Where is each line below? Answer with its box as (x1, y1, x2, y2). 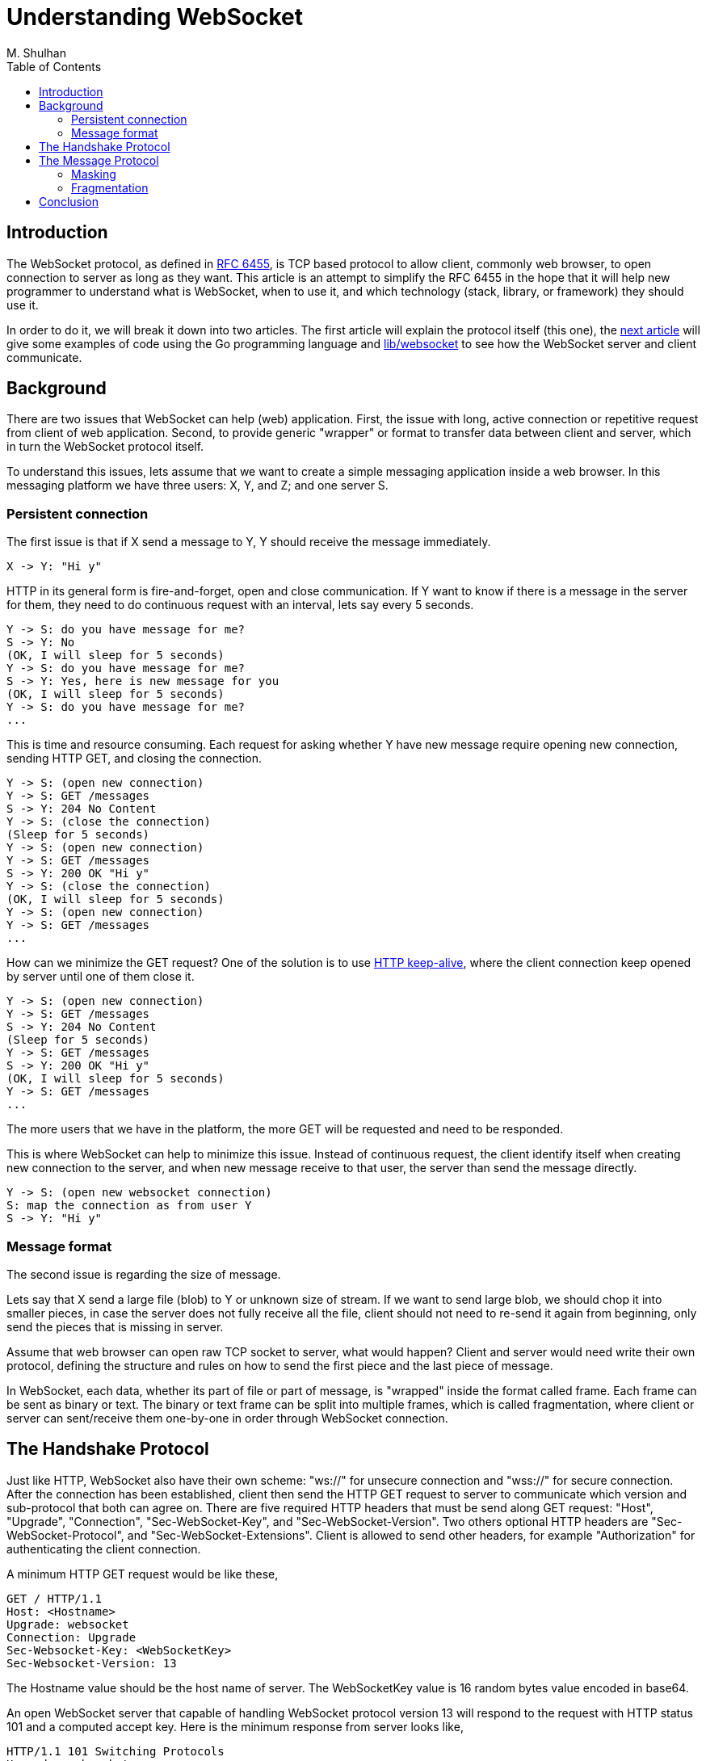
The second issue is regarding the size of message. (6, 1267, 281, 1281)
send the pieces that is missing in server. (6, 1319, 224, 1334)
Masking (71, 166, 116, 181)
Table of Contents (6, 59, 102, 74)
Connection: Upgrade (6, 1630, 137, 1644)
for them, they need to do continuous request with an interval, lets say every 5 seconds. (6, 598, 474, 612)
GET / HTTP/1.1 (6, 1591, 103, 1605)
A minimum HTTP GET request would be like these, (6, 1566, 279, 1581)
